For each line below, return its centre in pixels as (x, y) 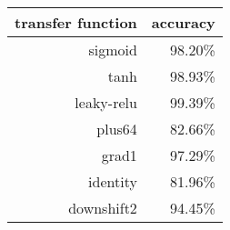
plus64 (117, 129)
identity (113, 181)
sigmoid (113, 50)
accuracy (183, 22)
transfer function (76, 22)
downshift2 (103, 208)
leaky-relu (106, 102)
